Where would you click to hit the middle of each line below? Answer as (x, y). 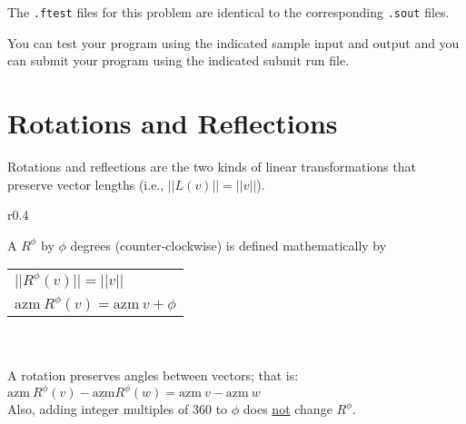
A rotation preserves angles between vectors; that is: (153, 375)
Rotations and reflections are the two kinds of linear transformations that (212, 166)
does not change (288, 409)
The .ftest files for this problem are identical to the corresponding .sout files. (228, 12)
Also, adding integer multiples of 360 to (118, 409)
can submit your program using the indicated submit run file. (178, 60)
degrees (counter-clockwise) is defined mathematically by (228, 245)
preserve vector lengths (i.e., (86, 184)
